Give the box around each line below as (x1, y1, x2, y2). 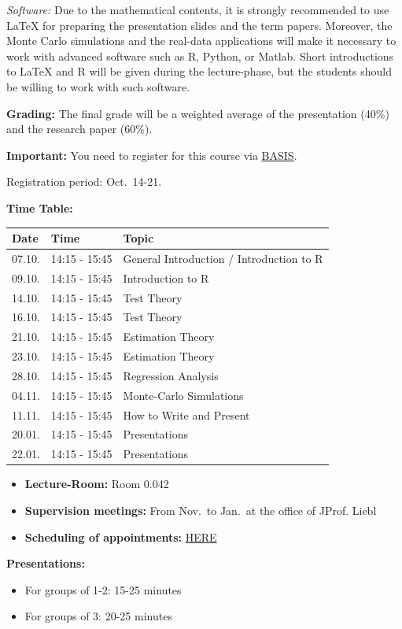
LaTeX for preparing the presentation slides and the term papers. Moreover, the (6, 17, 393, 33)
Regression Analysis (123, 367, 219, 383)
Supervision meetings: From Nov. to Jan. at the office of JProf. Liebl (24, 502, 377, 518)
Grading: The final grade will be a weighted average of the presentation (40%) (6, 105, 389, 121)
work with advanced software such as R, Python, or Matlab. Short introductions (6, 47, 394, 64)
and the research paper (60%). (6, 120, 153, 137)
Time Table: (6, 199, 73, 216)
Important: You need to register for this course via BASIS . (6, 146, 297, 163)
